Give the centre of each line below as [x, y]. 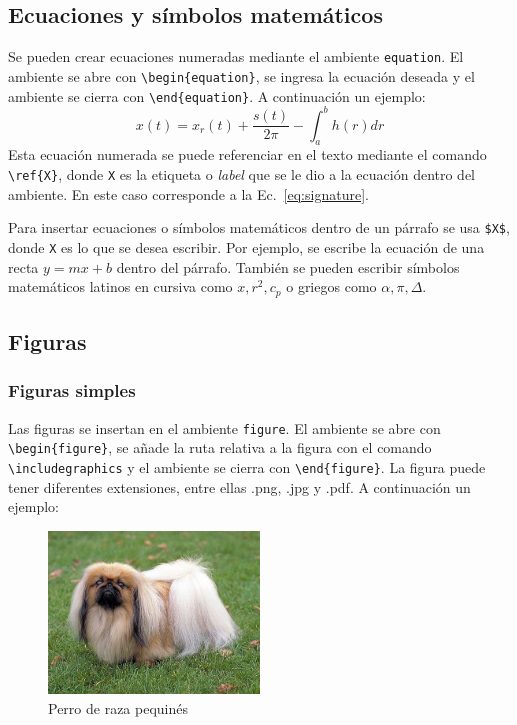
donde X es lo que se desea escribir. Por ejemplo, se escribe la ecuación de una [246, 246]
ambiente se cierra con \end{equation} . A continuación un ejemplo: [217, 95]
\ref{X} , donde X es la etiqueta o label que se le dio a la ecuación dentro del [242, 174]
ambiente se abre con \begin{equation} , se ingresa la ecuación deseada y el [241, 75]
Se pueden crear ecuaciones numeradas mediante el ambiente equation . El [236, 56]
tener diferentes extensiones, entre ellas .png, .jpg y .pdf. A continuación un [239, 486]
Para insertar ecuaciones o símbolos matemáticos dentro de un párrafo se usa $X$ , [259, 227]
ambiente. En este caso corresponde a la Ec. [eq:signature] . [188, 193]
